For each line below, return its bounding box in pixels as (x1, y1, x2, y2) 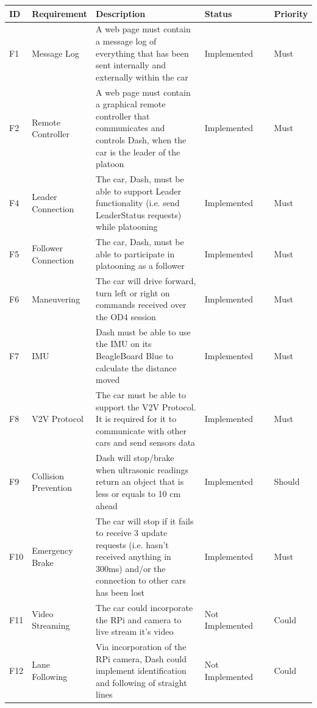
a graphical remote (96, 98, 166, 110)
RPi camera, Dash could (96, 652, 187, 665)
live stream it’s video (96, 625, 174, 638)
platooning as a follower (96, 259, 185, 272)
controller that (96, 109, 150, 122)
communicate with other (96, 424, 187, 437)
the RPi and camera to (96, 613, 182, 626)
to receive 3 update (96, 526, 168, 539)
